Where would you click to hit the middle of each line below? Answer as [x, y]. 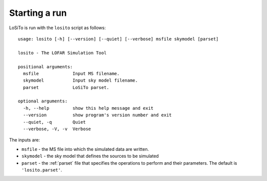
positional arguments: [45, 67]
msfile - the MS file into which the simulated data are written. [85, 149]
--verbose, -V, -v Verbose [57, 129]
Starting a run [38, 13]
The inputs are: [24, 140]
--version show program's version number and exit [97, 115]
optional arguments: [43, 101]
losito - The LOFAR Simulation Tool [62, 53]
